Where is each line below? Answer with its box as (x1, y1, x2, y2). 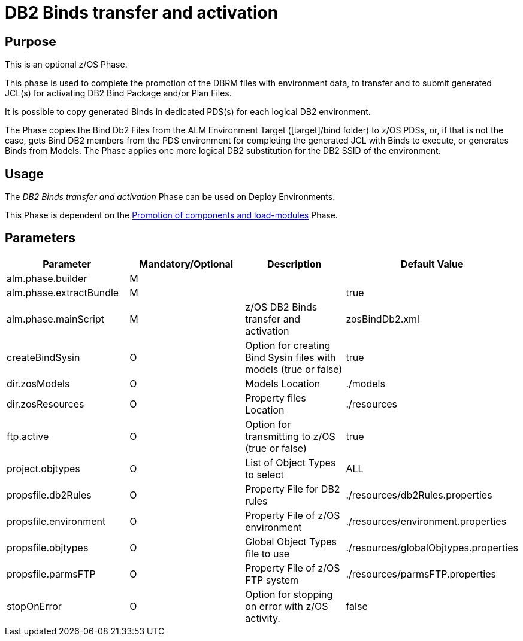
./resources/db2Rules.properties (346, 488, 492, 501)
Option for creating (245, 339, 331, 351)
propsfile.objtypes (7, 541, 89, 554)
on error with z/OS (245, 600, 328, 612)
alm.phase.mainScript (7, 312, 104, 325)
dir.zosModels (7, 377, 70, 390)
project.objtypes (7, 462, 80, 475)
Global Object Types (245, 535, 337, 548)
